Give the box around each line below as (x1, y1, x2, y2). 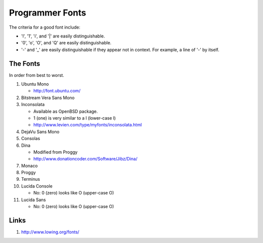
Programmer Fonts (9, 7, 86, 18)
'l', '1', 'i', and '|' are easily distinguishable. (21, 33, 105, 39)
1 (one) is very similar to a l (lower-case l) (33, 115, 116, 121)
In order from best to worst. (9, 72, 64, 78)
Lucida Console (21, 183, 53, 189)
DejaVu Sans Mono (21, 129, 59, 135)
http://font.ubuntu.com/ (33, 88, 81, 94)
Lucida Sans (21, 197, 46, 203)
